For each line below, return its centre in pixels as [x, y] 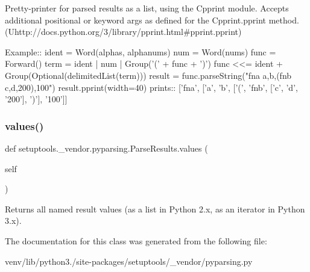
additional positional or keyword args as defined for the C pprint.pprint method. [152, 20]
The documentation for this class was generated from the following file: [136, 240]
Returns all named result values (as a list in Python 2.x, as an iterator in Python [155, 209]
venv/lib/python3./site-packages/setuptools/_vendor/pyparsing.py [129, 261]
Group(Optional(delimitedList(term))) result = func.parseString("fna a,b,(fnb [148, 75]
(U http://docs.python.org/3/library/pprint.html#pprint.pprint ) [123, 32]
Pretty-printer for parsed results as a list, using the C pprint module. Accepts [147, 8]
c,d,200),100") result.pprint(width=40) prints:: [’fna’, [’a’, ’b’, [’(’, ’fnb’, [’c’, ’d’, [151, 87]
